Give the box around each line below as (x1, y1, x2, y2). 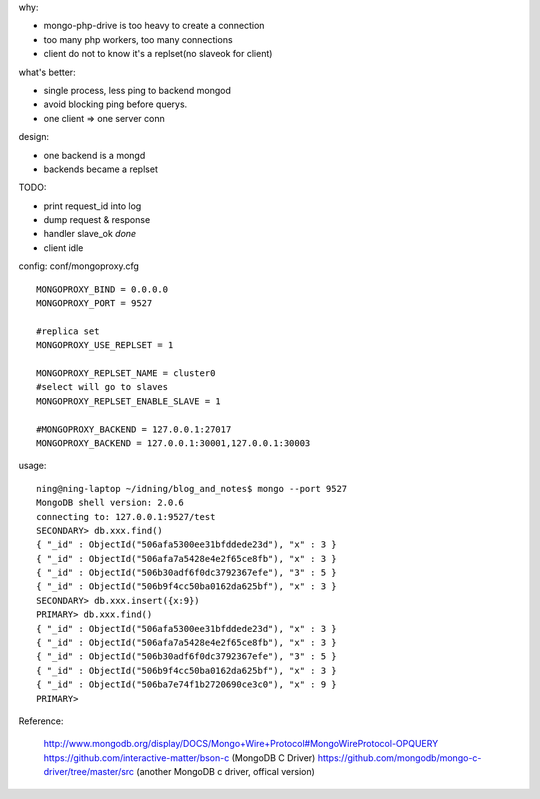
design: (18, 131, 50, 143)
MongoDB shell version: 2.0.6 (36, 497, 185, 509)
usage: (18, 460, 47, 472)
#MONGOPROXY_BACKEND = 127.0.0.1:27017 (36, 423, 232, 435)
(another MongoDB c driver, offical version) (136, 766, 315, 778)
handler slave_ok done (43, 228, 137, 240)
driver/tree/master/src (43, 766, 135, 778)
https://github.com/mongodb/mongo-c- (317, 751, 482, 764)
